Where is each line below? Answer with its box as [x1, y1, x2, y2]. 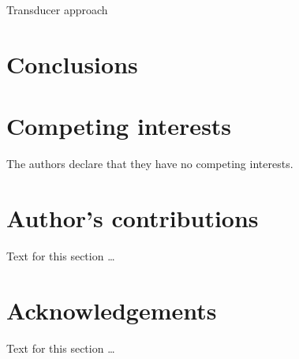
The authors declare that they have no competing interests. [6, 155, 293, 172]
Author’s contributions [6, 201, 259, 234]
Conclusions [6, 47, 138, 80]
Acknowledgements [6, 294, 217, 326]
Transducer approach [6, 2, 108, 17]
